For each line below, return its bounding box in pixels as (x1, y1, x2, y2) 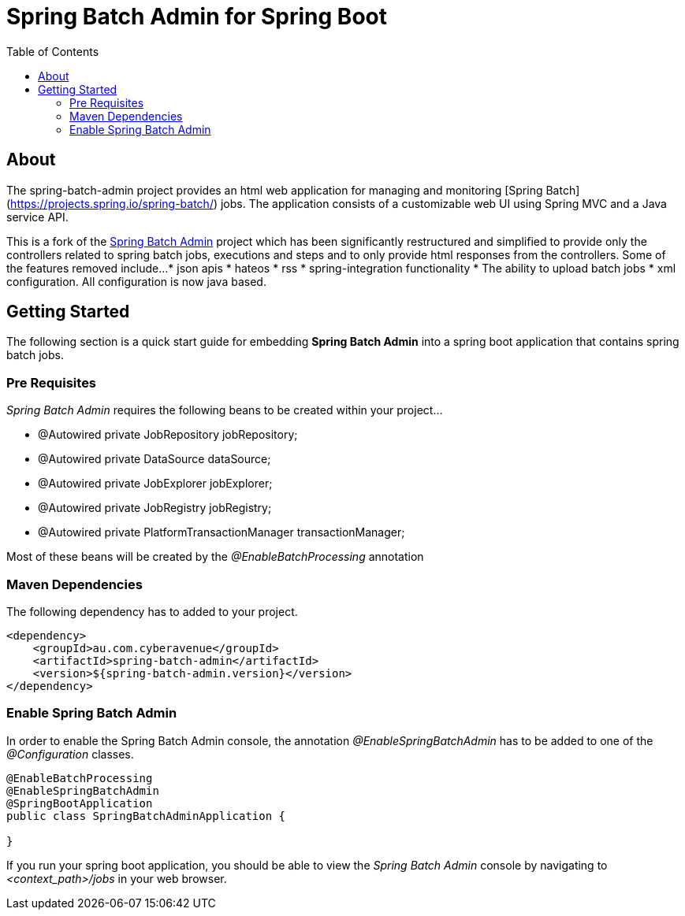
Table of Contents (6, 44, 99, 58)
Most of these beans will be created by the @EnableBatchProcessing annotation (6, 550, 424, 564)
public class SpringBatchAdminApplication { (6, 809, 286, 822)
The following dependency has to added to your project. (6, 604, 298, 618)
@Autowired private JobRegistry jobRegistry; (38, 501, 272, 515)
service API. (6, 210, 69, 224)
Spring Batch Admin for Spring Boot (6, 3, 387, 30)
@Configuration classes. (6, 747, 134, 761)
